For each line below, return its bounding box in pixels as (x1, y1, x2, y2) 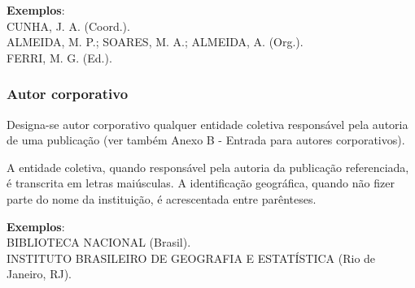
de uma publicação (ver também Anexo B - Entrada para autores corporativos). (7, 131, 405, 148)
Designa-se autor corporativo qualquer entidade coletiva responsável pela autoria (7, 115, 408, 132)
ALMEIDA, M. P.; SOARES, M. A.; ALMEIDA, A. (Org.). (7, 33, 304, 50)
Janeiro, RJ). (7, 265, 72, 282)
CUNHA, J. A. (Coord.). (7, 17, 130, 34)
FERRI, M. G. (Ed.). (7, 49, 112, 66)
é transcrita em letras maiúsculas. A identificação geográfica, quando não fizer (7, 174, 395, 191)
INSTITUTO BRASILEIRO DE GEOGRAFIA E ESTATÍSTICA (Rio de (7, 249, 376, 266)
